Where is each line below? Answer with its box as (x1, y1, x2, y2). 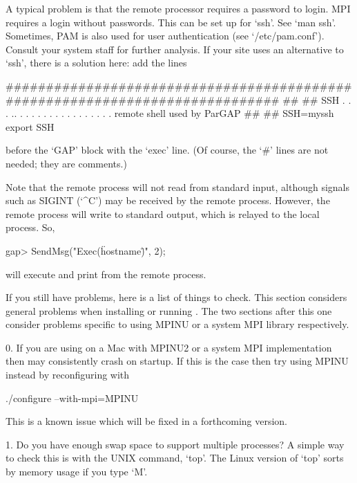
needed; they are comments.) (6, 156, 127, 170)
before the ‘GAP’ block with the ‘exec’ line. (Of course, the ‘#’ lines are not (6, 143, 329, 157)
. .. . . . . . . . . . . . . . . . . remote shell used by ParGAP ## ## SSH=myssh (6, 106, 334, 120)
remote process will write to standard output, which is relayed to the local (6, 206, 320, 221)
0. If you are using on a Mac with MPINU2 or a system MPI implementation (6, 340, 332, 354)
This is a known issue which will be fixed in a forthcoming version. (6, 414, 288, 428)
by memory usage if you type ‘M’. (6, 464, 148, 479)
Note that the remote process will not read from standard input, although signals (6, 179, 349, 194)
